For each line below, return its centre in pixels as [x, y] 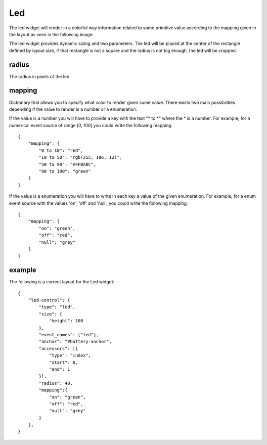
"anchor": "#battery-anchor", [75, 342]
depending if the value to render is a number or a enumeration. [73, 109]
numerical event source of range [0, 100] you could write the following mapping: [91, 125]
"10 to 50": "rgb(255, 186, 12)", [81, 157]
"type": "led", [57, 307]
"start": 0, [64, 362]
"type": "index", [70, 356]
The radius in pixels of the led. [40, 76]
